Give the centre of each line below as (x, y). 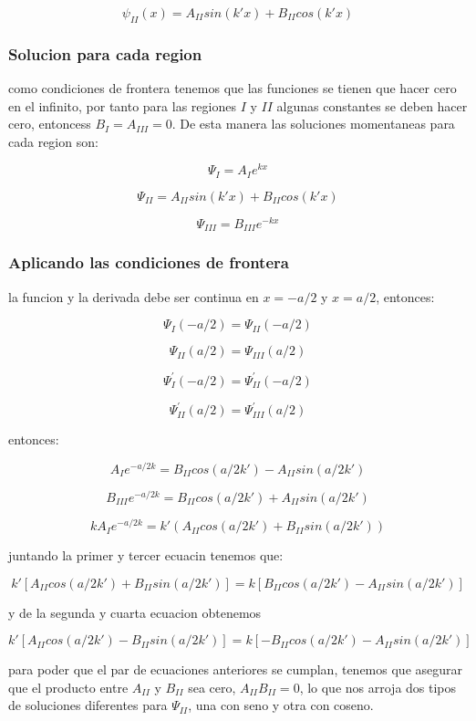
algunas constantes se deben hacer (372, 105)
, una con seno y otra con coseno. (281, 705)
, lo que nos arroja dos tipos (378, 687)
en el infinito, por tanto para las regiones (122, 105)
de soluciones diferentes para (88, 705)
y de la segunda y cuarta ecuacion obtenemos (135, 612)
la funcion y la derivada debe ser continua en (134, 296)
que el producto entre (68, 687)
